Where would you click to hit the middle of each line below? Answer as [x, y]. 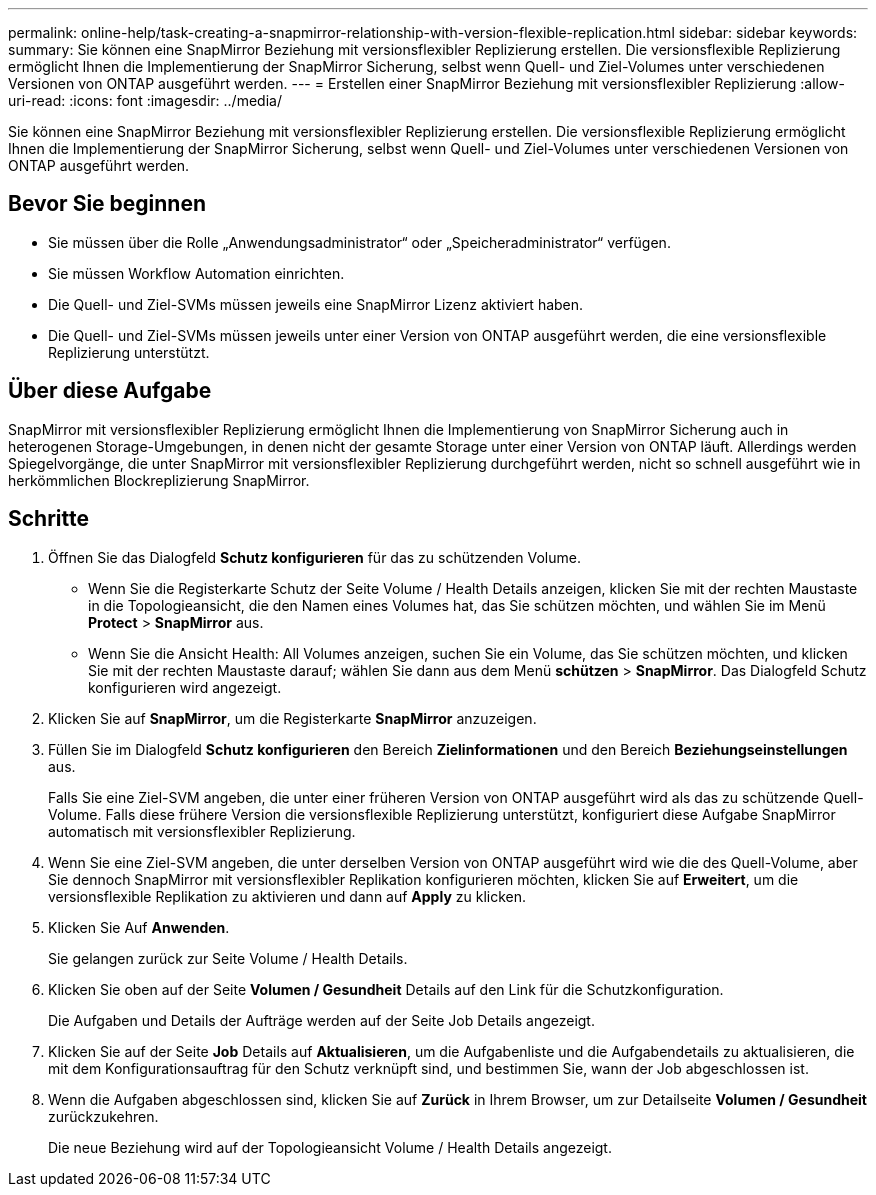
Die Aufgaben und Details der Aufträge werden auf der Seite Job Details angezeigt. [321, 1020]
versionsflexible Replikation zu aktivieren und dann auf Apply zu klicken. [287, 896]
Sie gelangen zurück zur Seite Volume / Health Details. [228, 958]
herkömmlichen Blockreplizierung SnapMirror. [159, 480]
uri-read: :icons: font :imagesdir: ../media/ [145, 100]
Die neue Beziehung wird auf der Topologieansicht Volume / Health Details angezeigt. [330, 1147]
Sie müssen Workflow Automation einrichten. [196, 273]
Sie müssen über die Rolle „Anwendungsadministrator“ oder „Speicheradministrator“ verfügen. [359, 242]
